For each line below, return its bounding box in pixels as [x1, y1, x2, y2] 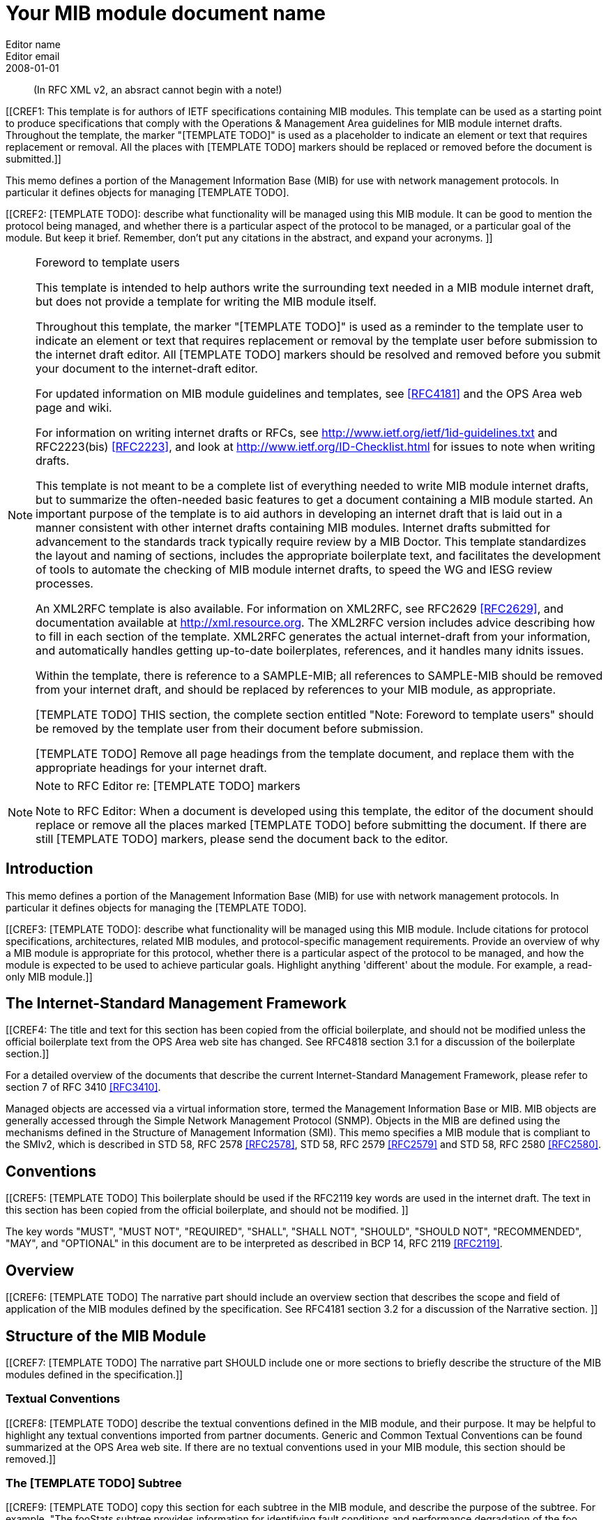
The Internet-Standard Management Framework [6, 994, 347, 1013]
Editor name [6, 38, 61, 50]
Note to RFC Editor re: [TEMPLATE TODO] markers [36, 778, 301, 793]
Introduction [6, 860, 93, 878]
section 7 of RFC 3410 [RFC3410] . [6, 1081, 161, 1094]
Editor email [6, 50, 60, 62]
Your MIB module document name [6, 1, 326, 25]
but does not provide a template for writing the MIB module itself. [36, 294, 377, 308]
